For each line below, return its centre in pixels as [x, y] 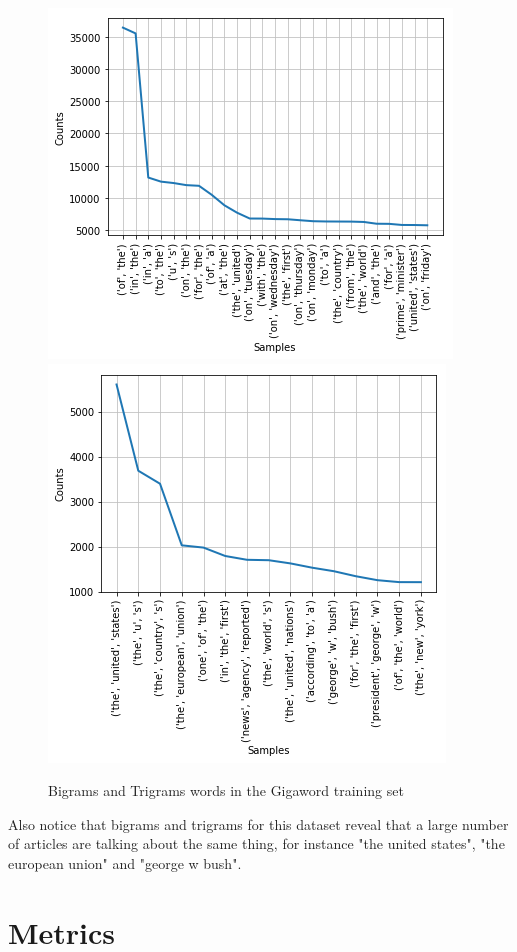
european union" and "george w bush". [125, 862]
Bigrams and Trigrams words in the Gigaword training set [226, 790]
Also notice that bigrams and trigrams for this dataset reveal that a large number [258, 823]
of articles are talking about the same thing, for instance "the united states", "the [256, 843]
